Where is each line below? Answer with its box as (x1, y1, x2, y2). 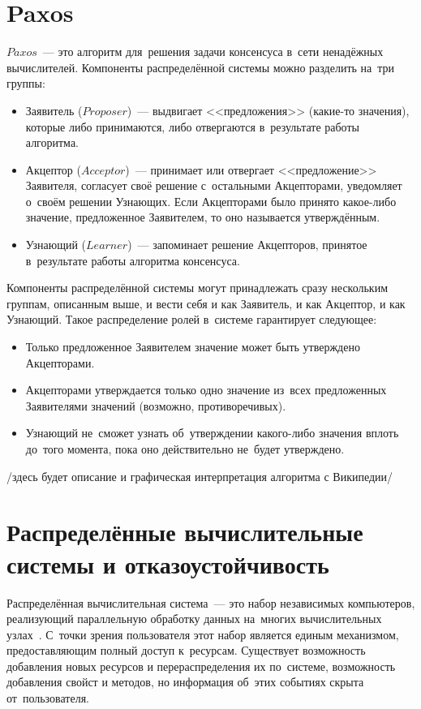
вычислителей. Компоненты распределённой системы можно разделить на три (6, 58, 395, 75)
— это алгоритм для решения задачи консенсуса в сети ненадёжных (42, 43, 384, 60)
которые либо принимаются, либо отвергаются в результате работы (25, 118, 359, 135)
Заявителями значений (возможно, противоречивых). (25, 397, 286, 414)
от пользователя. (6, 690, 89, 707)
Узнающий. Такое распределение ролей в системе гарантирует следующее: (6, 311, 377, 328)
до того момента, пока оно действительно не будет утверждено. (25, 440, 345, 457)
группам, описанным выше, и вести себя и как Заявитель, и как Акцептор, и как (6, 294, 406, 312)
